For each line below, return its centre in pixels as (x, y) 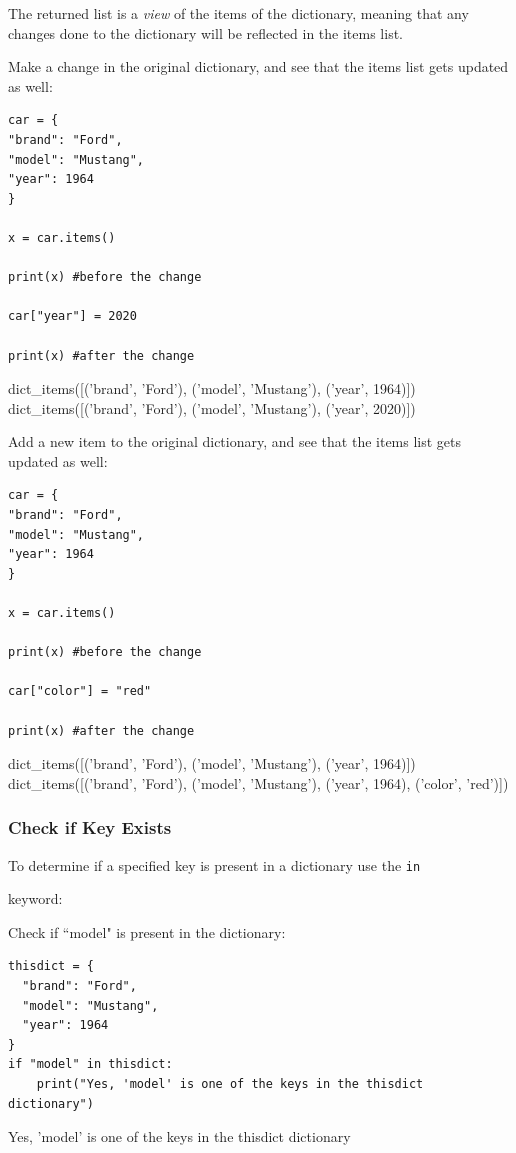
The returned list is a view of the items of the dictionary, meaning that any (238, 13)
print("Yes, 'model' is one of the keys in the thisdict (230, 1084)
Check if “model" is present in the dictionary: (147, 931)
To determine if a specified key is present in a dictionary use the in (214, 864)
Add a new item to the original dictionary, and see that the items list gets (235, 441)
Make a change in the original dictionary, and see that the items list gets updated (258, 66)
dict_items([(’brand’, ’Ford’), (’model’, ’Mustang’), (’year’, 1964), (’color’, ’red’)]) (258, 782)
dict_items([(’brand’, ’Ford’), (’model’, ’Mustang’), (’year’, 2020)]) (212, 407)
